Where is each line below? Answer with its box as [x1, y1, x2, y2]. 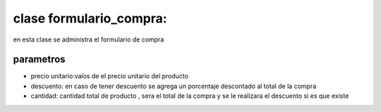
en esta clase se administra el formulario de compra [13, 35, 164, 44]
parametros [13, 54, 66, 66]
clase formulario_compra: [13, 11, 167, 26]
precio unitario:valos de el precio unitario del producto [30, 72, 188, 80]
